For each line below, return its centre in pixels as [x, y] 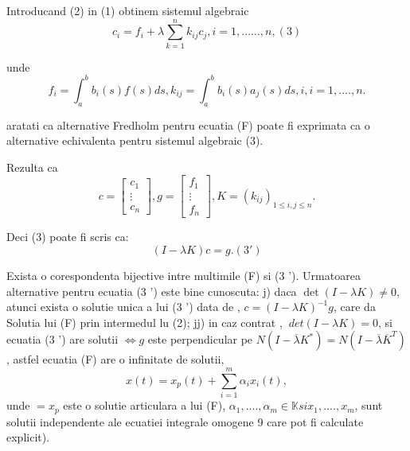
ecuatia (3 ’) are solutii [62, 339]
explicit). [28, 437]
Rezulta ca [32, 167]
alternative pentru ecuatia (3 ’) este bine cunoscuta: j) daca [152, 291]
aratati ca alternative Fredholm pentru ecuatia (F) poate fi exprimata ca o [188, 124]
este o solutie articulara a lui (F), [144, 405]
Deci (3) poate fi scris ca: [68, 237]
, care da [354, 307]
